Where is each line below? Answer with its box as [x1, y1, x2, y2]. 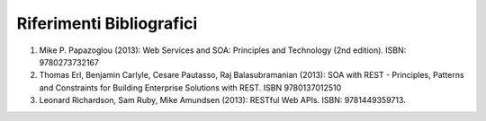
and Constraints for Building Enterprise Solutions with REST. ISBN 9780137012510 [39, 82, 342, 93]
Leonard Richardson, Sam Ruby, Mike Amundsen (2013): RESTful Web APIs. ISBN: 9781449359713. [39, 95, 407, 106]
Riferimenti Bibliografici [16, 13, 198, 33]
